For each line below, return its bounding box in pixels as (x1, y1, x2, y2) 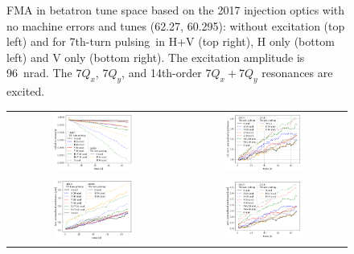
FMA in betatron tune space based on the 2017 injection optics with (6, 2, 345, 18)
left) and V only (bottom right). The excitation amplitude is (6, 48, 305, 65)
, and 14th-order (121, 64, 202, 81)
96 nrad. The (6, 64, 72, 81)
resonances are (261, 64, 333, 81)
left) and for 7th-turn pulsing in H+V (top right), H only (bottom (6, 33, 335, 50)
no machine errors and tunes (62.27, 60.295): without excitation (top (6, 17, 345, 34)
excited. (6, 83, 45, 100)
